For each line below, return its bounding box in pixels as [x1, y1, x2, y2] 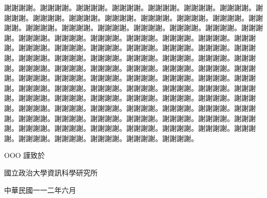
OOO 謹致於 [4, 150, 45, 161]
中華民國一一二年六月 [4, 184, 76, 195]
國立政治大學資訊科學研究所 [4, 167, 98, 177]
